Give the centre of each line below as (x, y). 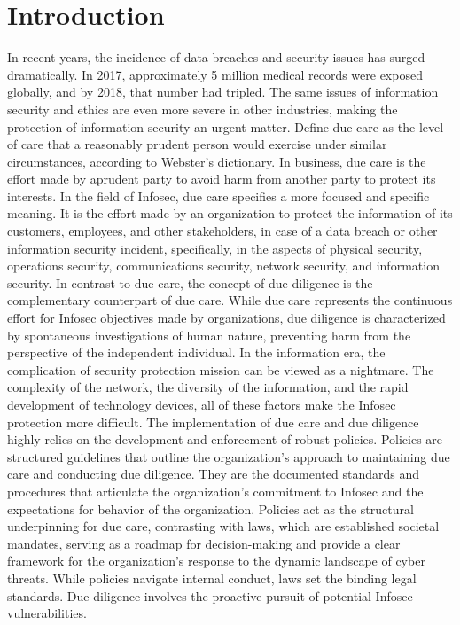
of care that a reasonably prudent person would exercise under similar (197, 144)
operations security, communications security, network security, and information (223, 266)
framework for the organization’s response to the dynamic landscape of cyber (216, 561)
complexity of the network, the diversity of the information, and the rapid (208, 387)
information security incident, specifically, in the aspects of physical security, (215, 248)
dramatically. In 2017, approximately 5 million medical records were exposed (215, 74)
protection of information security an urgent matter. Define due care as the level (226, 126)
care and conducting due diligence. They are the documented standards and (214, 474)
